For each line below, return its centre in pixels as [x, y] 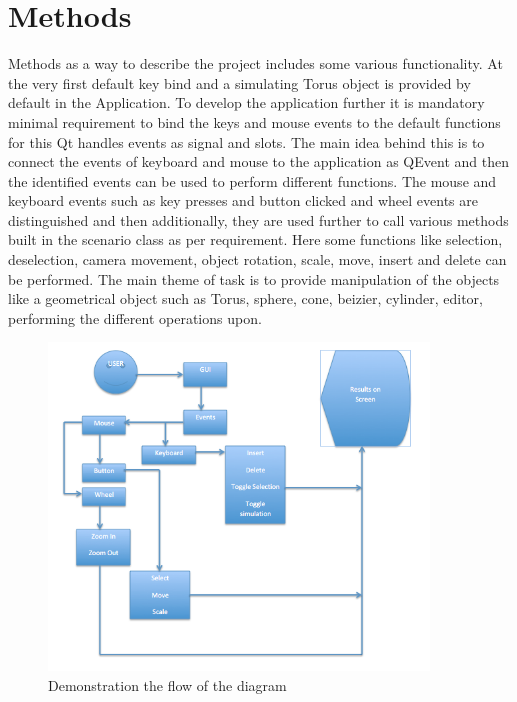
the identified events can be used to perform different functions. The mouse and [252, 180]
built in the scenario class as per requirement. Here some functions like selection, [255, 239]
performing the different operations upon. [135, 317]
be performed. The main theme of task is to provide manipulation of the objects [254, 278]
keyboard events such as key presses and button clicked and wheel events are [243, 200]
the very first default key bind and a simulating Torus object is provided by [239, 82]
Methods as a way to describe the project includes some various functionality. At [255, 63]
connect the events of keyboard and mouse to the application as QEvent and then [258, 161]
